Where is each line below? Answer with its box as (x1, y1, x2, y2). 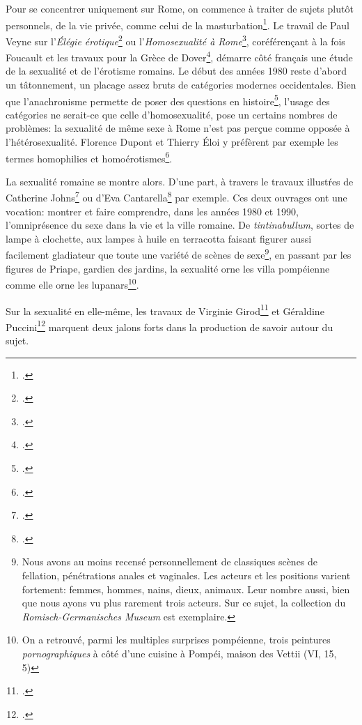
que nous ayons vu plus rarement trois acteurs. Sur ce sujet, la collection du (22, 595, 346, 610)
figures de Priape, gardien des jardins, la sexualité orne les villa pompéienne (6, 261, 330, 275)
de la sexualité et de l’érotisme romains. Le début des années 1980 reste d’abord (6, 63, 347, 78)
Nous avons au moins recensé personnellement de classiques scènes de (22, 554, 318, 569)
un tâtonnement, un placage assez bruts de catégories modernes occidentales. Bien (6, 77, 356, 91)
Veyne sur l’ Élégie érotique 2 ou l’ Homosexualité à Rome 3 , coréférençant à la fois (6, 31, 345, 48)
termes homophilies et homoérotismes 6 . (6, 148, 173, 165)
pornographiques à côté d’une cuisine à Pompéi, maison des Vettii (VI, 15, (22, 646, 337, 660)
